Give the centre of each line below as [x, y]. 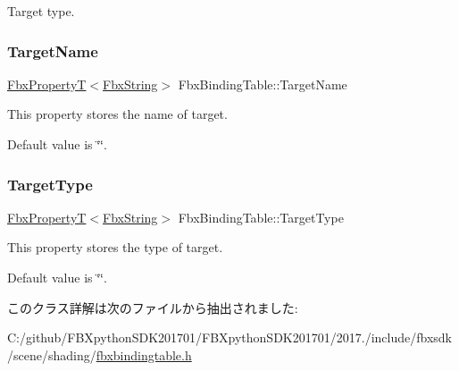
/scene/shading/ [52, 354]
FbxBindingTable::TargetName [263, 84]
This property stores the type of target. [115, 247]
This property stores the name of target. [117, 114]
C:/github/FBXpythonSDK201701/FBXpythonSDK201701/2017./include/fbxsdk [229, 337]
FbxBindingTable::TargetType [261, 217]
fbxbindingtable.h [144, 354]
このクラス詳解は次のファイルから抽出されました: [153, 307]
